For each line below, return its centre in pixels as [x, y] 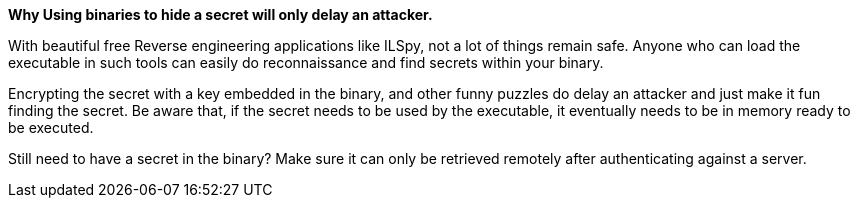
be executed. [51, 127]
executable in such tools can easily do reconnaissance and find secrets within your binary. [306, 62]
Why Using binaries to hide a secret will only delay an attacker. [220, 14]
